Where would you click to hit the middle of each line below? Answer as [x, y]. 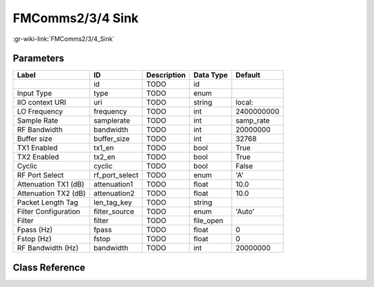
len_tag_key [113, 202]
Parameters [38, 59]
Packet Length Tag [48, 202]
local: [244, 103]
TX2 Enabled [38, 157]
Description [166, 75]
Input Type [34, 94]
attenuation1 [113, 184]
